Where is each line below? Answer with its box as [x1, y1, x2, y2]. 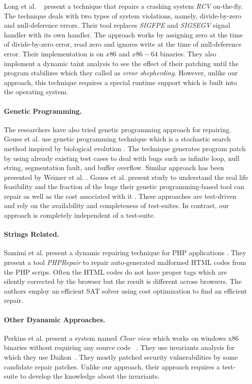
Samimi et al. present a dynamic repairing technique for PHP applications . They [4, 247, 246, 258]
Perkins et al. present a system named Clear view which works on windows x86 [4, 332, 239, 343]
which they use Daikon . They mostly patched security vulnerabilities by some [4, 352, 238, 362]
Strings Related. [4, 229, 59, 239]
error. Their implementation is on [4, 48, 104, 58]
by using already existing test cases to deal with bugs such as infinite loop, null [4, 153, 239, 163]
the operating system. [4, 87, 68, 97]
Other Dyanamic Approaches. [4, 314, 105, 324]
